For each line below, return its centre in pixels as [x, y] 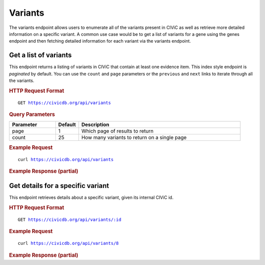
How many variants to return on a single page [134, 137]
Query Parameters [32, 114]
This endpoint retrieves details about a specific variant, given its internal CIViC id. [91, 198]
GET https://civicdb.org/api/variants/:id [70, 220]
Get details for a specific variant [59, 186]
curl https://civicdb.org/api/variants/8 [68, 243]
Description [95, 125]
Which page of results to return [118, 131]
